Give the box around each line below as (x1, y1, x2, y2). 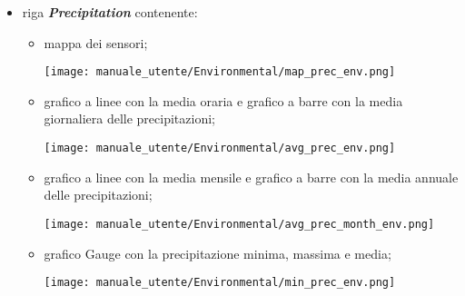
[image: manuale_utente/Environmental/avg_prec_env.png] (44, 142, 396, 155)
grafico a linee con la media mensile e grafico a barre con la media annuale (44, 167, 459, 186)
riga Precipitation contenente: (22, 3, 198, 21)
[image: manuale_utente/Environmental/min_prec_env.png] (44, 276, 396, 290)
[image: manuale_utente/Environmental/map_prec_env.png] (44, 65, 396, 79)
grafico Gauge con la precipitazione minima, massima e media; (44, 243, 391, 262)
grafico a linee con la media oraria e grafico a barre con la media (44, 91, 403, 110)
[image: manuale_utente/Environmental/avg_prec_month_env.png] (44, 217, 435, 231)
